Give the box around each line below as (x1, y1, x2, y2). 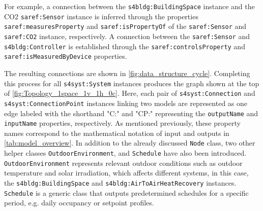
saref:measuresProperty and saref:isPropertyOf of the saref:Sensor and (4, 21, 247, 31)
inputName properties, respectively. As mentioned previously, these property (4, 118, 241, 128)
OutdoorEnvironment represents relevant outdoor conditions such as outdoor (4, 157, 243, 168)
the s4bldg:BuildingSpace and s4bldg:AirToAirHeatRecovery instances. (4, 177, 237, 188)
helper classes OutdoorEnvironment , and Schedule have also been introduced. (4, 148, 247, 158)
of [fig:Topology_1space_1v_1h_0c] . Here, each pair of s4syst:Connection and (4, 88, 255, 98)
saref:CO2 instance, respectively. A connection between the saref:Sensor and (4, 30, 250, 41)
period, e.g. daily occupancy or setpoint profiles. (4, 197, 154, 208)
